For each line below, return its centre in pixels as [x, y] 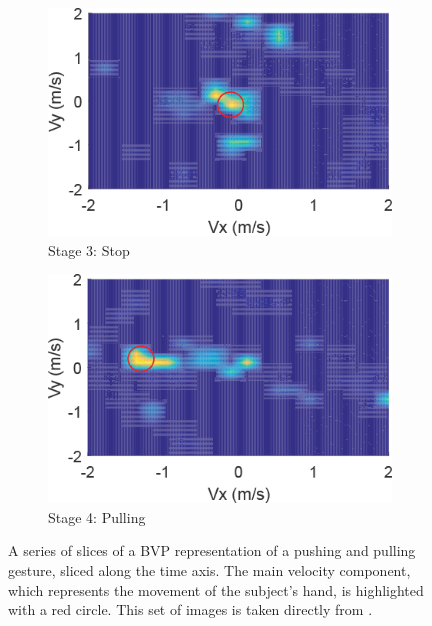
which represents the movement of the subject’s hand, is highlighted [216, 589]
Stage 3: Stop [89, 249]
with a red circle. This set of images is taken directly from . [190, 609]
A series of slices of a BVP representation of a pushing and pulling [212, 550]
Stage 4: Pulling [97, 516]
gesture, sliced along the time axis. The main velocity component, [209, 570]
